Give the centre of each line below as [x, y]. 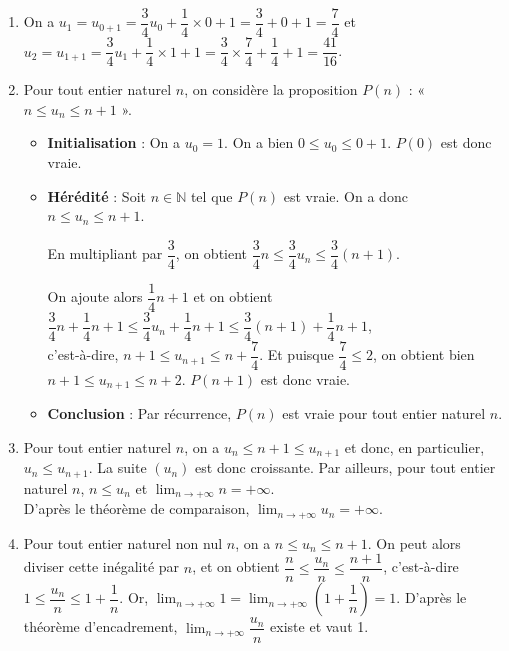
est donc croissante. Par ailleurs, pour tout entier [345, 467]
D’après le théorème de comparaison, [136, 508]
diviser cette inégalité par [101, 566]
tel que [211, 195]
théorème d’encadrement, [100, 626]
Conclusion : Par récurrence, [139, 413]
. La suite [117, 467]
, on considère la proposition [271, 89]
